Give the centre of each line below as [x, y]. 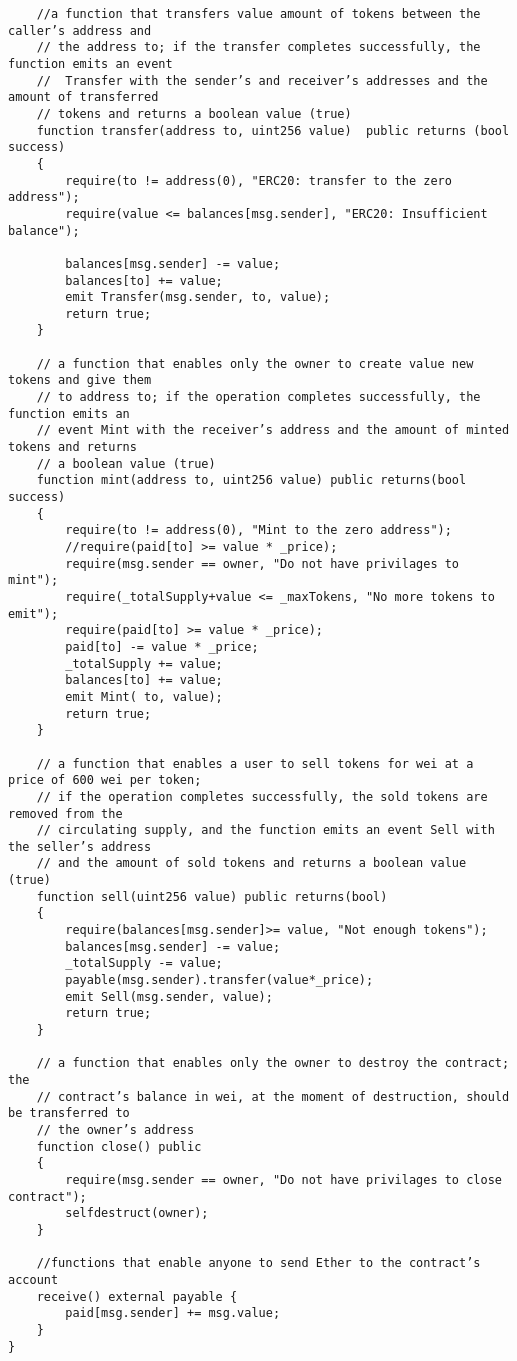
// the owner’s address [115, 1129]
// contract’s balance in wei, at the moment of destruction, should [273, 1096]
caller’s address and [80, 30]
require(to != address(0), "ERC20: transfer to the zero [258, 180]
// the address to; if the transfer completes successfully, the [258, 47]
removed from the [65, 813]
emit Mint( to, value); [144, 696]
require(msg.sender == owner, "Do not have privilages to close [283, 1179]
